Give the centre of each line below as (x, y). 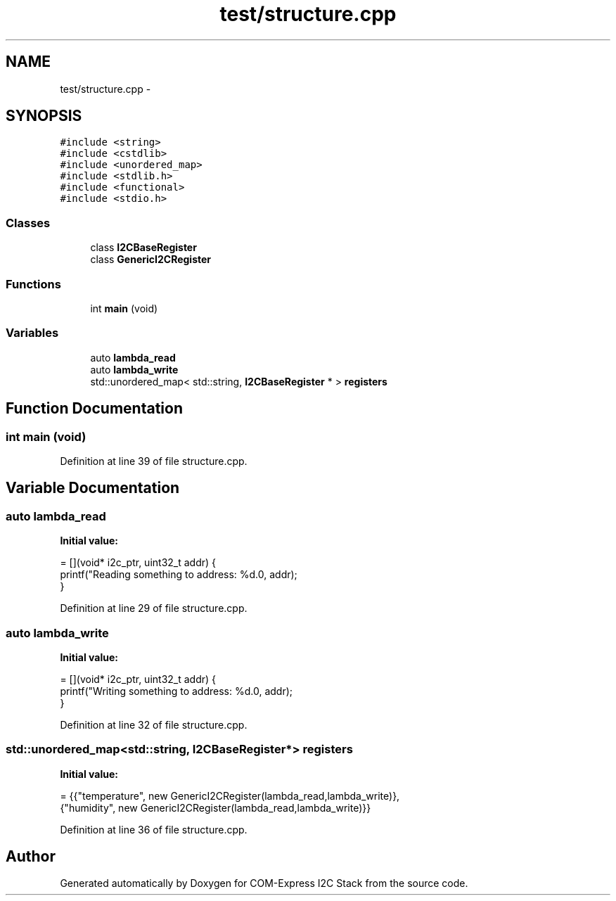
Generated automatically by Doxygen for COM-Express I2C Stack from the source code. (264, 883)
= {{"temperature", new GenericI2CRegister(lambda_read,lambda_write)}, (230, 795)
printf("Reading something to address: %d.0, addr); (179, 575)
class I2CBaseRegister (143, 248)
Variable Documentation (93, 488)
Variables (32, 333)
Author (31, 857)
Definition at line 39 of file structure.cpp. (154, 461)
